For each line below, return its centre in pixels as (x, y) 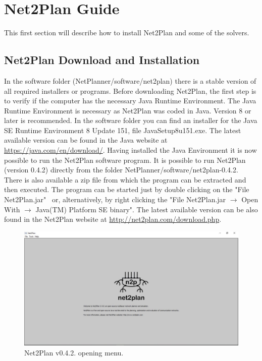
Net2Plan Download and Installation (102, 60)
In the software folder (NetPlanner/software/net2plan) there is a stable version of (130, 80)
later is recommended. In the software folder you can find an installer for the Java (131, 120)
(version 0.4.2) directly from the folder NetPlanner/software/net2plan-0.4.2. (121, 170)
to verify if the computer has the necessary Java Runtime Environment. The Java (130, 101)
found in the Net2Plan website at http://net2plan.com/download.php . (113, 219)
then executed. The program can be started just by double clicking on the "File (127, 189)
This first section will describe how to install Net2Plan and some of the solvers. (127, 33)
